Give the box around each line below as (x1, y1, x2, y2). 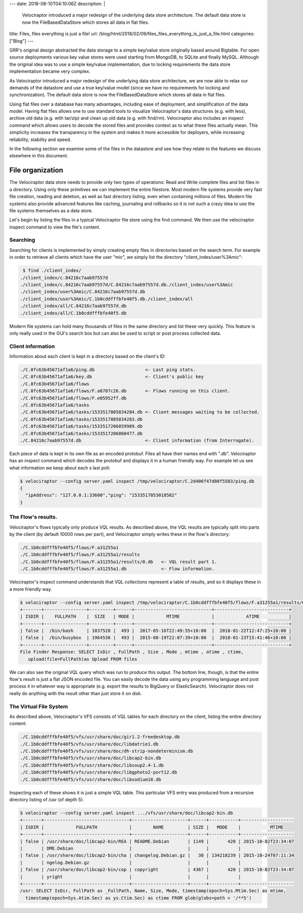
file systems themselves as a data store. (9, 207, 93, 213)
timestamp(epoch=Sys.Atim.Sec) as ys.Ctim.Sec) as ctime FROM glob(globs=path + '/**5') (25, 895, 252, 901)
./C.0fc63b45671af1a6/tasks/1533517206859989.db (20, 424, 143, 429)
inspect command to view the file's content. (9, 224, 100, 230)
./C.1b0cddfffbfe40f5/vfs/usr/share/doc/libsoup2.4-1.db (20, 762, 164, 768)
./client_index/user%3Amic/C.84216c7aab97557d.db (20, 289, 145, 295)
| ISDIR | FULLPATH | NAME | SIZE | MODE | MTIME (20, 824, 284, 830)
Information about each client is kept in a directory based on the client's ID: (9, 353, 166, 359)
